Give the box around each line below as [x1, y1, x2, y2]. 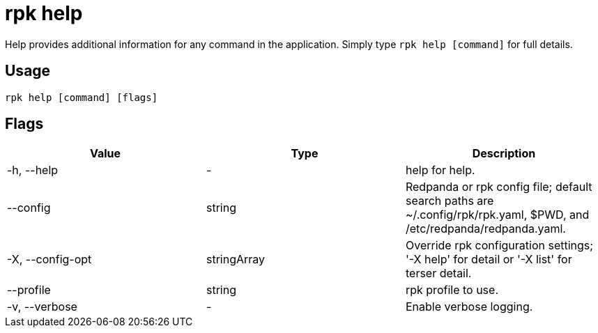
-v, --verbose [7, 300, 77, 314]
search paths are [405, 194, 494, 208]
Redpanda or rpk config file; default [405, 180, 592, 194]
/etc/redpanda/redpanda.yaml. [405, 222, 566, 236]
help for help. [405, 163, 475, 178]
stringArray [206, 252, 266, 267]
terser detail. [405, 266, 472, 281]
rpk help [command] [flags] [5, 91, 158, 103]
